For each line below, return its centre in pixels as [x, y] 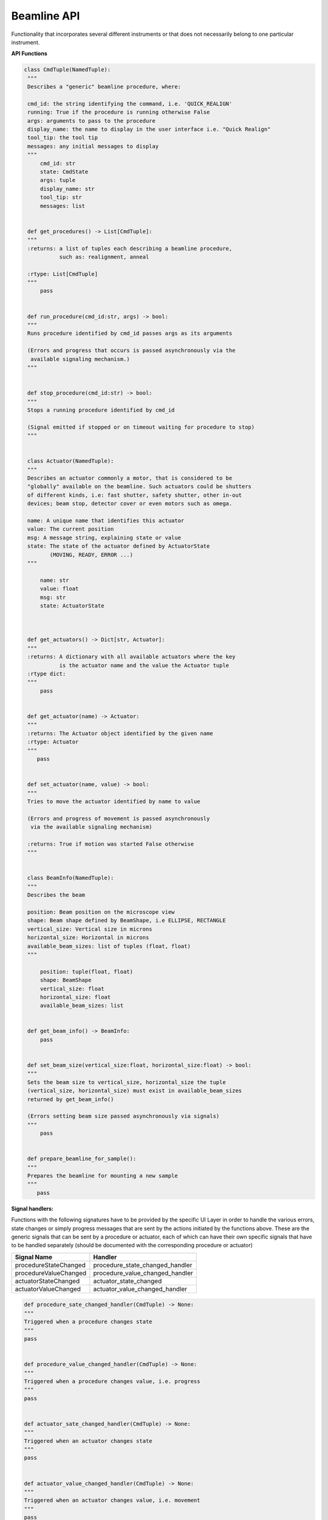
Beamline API [46, 16]
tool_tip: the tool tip [63, 138]
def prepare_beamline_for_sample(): [82, 1159]
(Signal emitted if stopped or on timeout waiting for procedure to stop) [141, 427]
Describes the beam [56, 895]
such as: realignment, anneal [104, 257]
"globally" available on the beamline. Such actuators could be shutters [140, 487]
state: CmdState [64, 172]
